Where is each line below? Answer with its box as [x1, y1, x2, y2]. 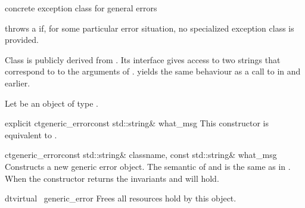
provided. [5, 33, 39, 46]
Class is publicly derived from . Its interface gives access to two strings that [5, 53, 281, 66]
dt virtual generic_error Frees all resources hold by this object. [5, 192, 236, 204]
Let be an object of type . [5, 97, 98, 109]
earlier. [5, 76, 30, 89]
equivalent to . [5, 128, 57, 141]
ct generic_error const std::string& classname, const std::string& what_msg [5, 148, 277, 161]
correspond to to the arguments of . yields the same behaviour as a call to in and [5, 65, 301, 77]
